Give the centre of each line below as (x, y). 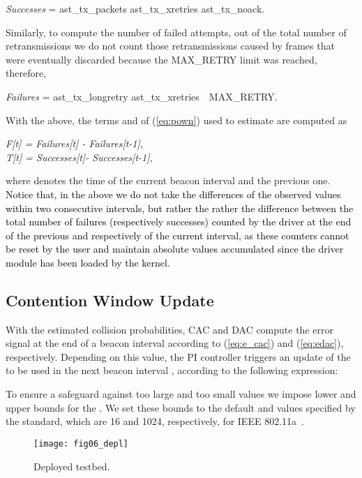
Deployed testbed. (72, 466)
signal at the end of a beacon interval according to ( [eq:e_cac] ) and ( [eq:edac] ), (175, 343)
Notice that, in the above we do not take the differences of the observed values (173, 194)
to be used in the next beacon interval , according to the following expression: (172, 370)
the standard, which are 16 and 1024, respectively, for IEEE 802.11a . (155, 421)
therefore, (26, 73)
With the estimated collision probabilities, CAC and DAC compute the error (169, 329)
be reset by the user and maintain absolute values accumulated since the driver (175, 249)
